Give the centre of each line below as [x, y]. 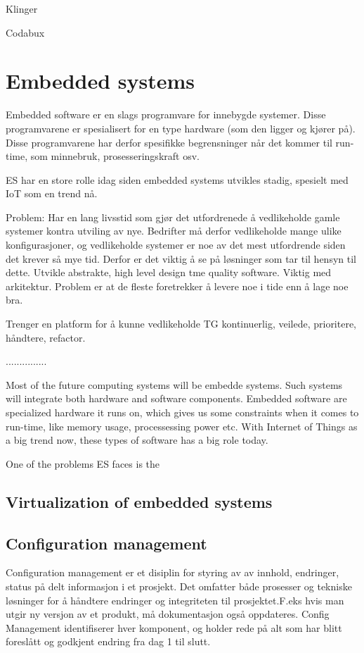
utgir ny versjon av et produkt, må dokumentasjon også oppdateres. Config [168, 614]
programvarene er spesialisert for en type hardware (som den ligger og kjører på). [181, 128]
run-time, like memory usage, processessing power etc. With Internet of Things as [182, 426]
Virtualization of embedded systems [139, 501]
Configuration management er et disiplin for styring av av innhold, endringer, [173, 572]
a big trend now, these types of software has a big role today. [137, 440]
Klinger [22, 8]
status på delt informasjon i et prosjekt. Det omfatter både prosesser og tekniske [179, 586]
